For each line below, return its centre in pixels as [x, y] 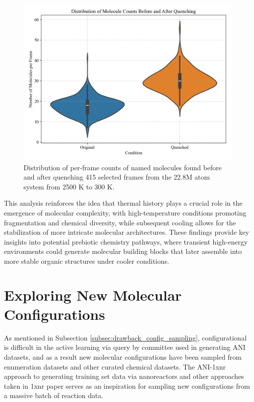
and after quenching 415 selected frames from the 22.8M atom [117, 177]
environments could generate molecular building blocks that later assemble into [123, 251]
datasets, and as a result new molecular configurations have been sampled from [123, 357]
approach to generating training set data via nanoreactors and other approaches [124, 376]
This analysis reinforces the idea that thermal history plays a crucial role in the [123, 203]
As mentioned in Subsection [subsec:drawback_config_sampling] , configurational [125, 337]
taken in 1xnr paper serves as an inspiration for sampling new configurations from [127, 386]
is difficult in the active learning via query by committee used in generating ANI [125, 347]
